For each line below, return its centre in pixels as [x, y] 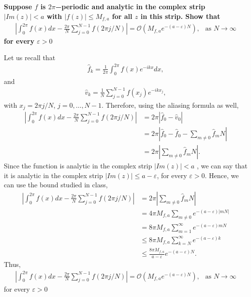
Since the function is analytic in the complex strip [78, 166]
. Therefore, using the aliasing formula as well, [170, 105]
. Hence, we [222, 175]
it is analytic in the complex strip [53, 175]
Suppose [18, 6]
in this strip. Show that [180, 16]
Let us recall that [30, 57]
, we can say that [222, 166]
